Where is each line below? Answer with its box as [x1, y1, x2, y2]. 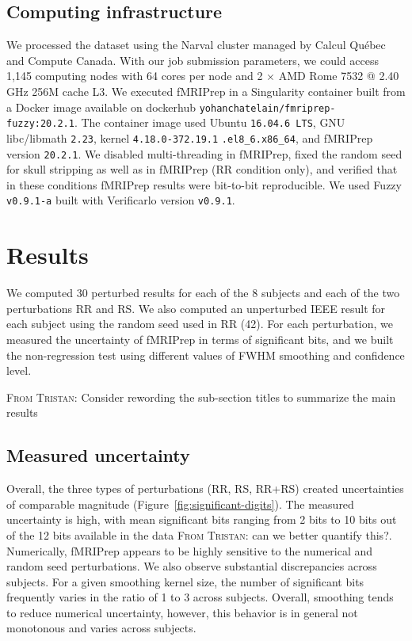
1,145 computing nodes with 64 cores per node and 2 [6, 67, 263, 84]
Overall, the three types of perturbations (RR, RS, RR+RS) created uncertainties [6, 480, 404, 497]
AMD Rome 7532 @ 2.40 [278, 67, 399, 84]
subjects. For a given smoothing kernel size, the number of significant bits [6, 573, 364, 589]
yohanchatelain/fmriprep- [199, 102, 336, 114]
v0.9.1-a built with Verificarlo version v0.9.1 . [6, 192, 235, 208]
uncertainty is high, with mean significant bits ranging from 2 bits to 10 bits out [6, 511, 397, 528]
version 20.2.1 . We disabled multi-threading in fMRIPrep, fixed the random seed [6, 145, 402, 162]
